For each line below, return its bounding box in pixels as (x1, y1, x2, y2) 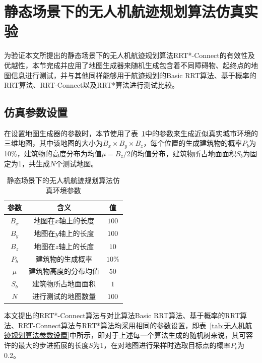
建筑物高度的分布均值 (29, 266, 99, 276)
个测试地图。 (55, 158, 98, 168)
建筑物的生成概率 (36, 253, 92, 264)
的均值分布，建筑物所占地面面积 (130, 148, 236, 158)
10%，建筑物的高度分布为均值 (4, 148, 102, 158)
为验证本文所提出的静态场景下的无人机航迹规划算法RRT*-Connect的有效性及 (4, 50, 255, 60)
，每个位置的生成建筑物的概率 (143, 138, 242, 148)
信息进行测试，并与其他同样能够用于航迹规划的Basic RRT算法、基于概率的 (11, 70, 256, 80)
